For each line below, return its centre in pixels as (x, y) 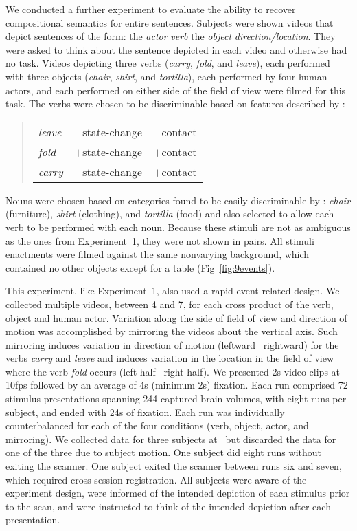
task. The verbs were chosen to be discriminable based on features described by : (175, 104)
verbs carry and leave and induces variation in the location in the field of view (170, 358)
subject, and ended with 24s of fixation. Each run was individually (145, 412)
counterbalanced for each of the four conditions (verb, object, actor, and (157, 425)
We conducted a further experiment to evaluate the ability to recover (151, 9)
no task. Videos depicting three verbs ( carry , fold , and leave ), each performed (168, 63)
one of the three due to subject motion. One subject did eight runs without (163, 452)
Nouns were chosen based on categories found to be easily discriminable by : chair (178, 200)
